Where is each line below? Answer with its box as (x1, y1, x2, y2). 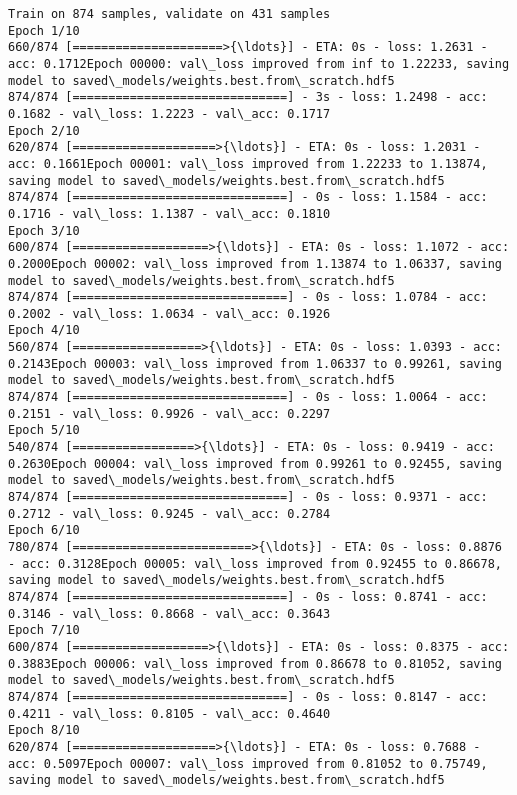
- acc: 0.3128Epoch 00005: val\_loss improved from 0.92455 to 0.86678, (8, 556, 502, 571)
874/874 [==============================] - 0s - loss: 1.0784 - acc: (8, 290, 488, 305)
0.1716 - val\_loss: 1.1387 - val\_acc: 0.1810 (8, 206, 331, 221)
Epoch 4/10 (8, 323, 80, 338)
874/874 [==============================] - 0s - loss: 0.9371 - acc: (8, 490, 488, 505)
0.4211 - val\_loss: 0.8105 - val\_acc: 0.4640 (8, 706, 331, 721)
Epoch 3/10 (8, 223, 80, 238)
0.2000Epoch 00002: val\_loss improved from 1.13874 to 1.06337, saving (8, 256, 502, 271)
